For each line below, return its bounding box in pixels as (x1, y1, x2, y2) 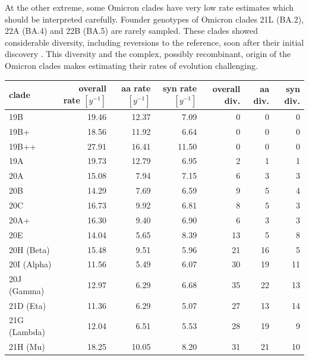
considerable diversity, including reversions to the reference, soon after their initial (5, 36, 304, 48)
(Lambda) (9, 326, 45, 338)
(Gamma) (9, 284, 45, 296)
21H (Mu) (9, 340, 45, 352)
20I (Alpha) (9, 258, 52, 270)
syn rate (162, 82, 197, 94)
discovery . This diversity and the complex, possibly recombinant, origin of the (5, 48, 291, 60)
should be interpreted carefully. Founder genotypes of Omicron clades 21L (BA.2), (5, 12, 304, 25)
